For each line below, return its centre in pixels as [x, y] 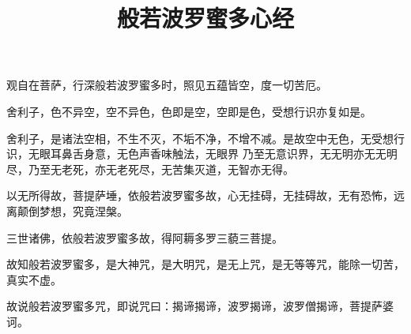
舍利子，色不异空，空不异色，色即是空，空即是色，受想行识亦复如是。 [189, 111]
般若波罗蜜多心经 [205, 18]
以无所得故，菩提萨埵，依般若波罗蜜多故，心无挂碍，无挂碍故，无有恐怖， [200, 195]
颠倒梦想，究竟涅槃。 [72, 210]
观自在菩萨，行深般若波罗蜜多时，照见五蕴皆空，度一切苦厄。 [167, 85]
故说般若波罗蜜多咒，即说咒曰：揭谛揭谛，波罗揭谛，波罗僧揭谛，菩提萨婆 [200, 306]
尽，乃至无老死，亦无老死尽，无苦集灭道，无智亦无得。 [150, 169]
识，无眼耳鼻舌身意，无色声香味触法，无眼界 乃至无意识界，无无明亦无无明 [202, 154]
